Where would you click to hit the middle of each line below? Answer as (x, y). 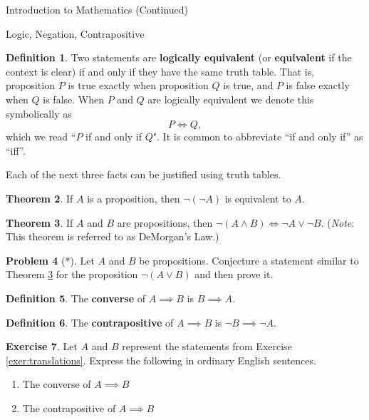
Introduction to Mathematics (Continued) (97, 9)
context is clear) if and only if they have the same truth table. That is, (160, 71)
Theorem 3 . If (40, 222)
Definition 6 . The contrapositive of (90, 322)
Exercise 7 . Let (42, 346)
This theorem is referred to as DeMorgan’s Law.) (113, 236)
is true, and (248, 85)
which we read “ (41, 137)
